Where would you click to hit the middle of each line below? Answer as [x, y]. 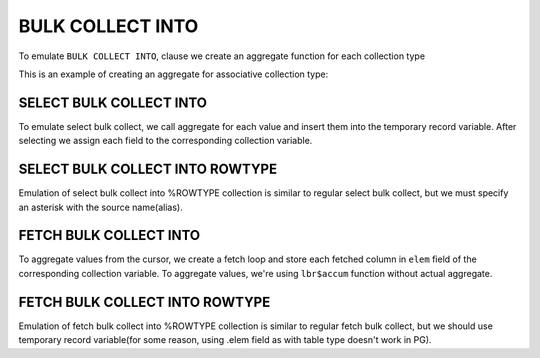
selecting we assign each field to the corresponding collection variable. [165, 141]
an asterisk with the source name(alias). [101, 207]
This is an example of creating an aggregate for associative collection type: [173, 74]
